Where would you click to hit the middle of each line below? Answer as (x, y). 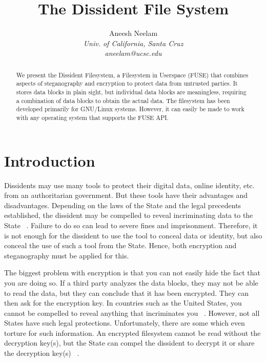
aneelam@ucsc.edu (133, 53)
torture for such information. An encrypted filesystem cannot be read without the (132, 333)
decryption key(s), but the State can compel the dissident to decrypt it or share (129, 343)
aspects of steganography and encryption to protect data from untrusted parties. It (127, 83)
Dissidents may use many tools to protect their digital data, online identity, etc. (129, 185)
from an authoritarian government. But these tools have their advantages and (126, 195)
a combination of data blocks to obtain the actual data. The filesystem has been (123, 100)
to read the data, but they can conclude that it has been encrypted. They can (126, 293)
